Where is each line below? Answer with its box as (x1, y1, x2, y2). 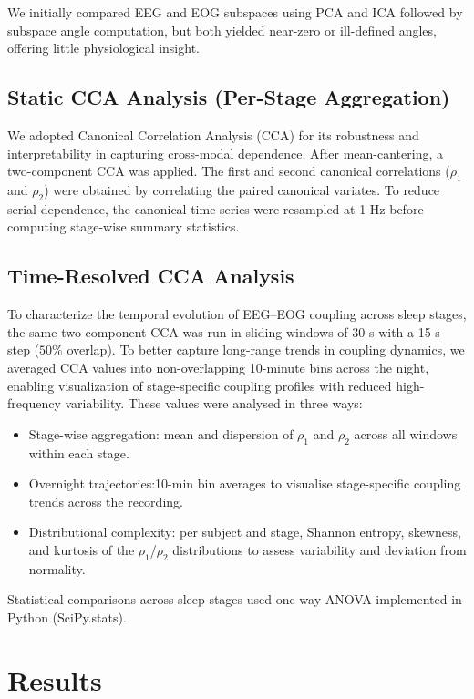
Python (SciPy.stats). (7, 607, 127, 626)
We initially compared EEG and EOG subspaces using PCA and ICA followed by (7, 3, 463, 21)
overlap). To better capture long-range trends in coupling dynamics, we (67, 340, 465, 359)
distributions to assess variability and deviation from (172, 540, 467, 559)
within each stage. (28, 443, 129, 462)
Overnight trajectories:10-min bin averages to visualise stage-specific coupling (28, 474, 461, 493)
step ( (7, 340, 40, 359)
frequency (7, 394, 61, 413)
